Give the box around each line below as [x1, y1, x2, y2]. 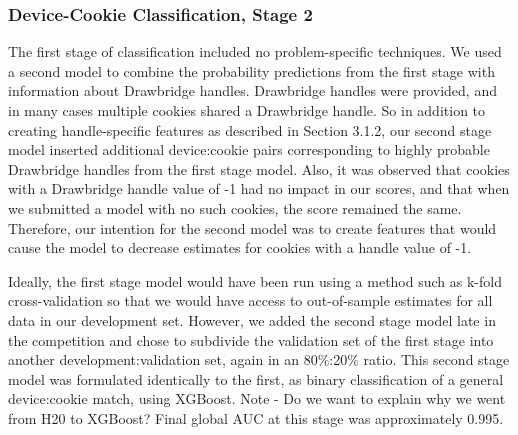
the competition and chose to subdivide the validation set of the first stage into [8, 329, 494, 350]
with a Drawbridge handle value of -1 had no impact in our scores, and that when [8, 178, 510, 199]
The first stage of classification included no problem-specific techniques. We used [8, 41, 502, 62]
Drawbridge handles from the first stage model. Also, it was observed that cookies [8, 158, 510, 179]
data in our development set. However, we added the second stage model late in [8, 309, 496, 330]
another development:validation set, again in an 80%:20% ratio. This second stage [8, 349, 510, 370]
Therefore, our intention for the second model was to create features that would [8, 217, 497, 238]
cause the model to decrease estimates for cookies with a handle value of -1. [8, 237, 472, 258]
